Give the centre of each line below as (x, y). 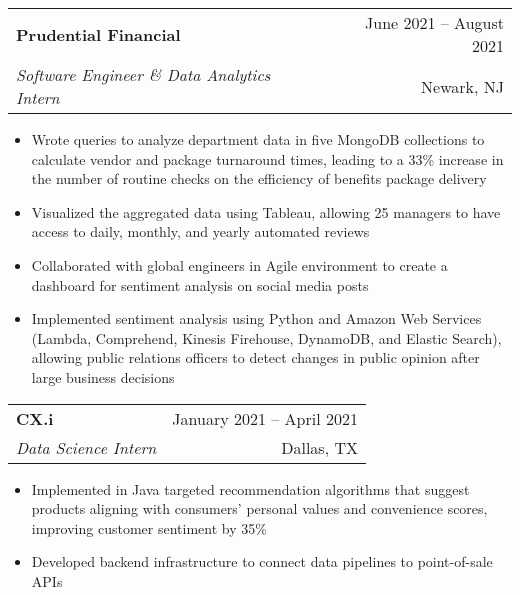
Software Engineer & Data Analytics (143, 74)
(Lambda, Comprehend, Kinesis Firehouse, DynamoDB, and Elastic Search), (266, 337)
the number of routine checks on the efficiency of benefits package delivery (259, 178)
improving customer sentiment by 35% (149, 527)
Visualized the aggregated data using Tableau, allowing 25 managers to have (266, 211)
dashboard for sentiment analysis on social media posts (200, 284)
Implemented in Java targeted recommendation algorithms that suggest (250, 488)
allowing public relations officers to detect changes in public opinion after (255, 357)
